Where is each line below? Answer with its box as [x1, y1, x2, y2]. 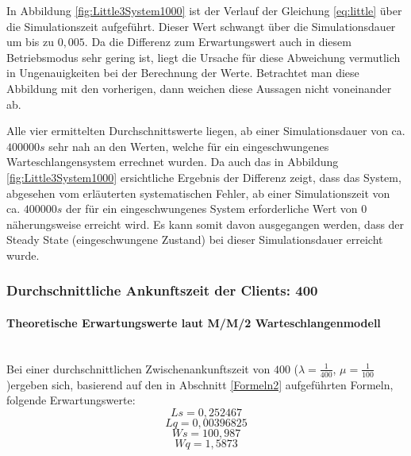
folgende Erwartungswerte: [6, 392, 136, 408]
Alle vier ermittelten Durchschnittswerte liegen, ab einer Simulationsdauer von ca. [6, 122, 405, 139]
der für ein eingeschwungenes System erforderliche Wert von [66, 200, 358, 217]
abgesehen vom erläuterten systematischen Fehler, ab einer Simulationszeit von [6, 184, 390, 201]
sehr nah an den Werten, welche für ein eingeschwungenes [48, 137, 329, 154]
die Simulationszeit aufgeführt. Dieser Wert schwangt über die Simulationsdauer [6, 17, 396, 34]
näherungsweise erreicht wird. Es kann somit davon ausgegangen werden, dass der [6, 215, 405, 232]
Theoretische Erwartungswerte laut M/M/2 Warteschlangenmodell [6, 314, 381, 330]
